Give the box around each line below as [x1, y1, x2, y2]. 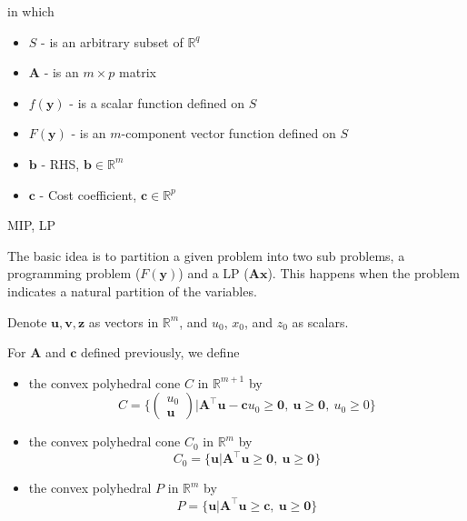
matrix [119, 63, 156, 82]
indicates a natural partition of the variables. [7, 281, 257, 300]
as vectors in [88, 312, 159, 331]
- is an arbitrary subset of [41, 32, 184, 51]
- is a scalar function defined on [69, 93, 244, 112]
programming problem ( [7, 264, 141, 283]
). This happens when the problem [267, 264, 460, 283]
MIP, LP [7, 215, 56, 235]
